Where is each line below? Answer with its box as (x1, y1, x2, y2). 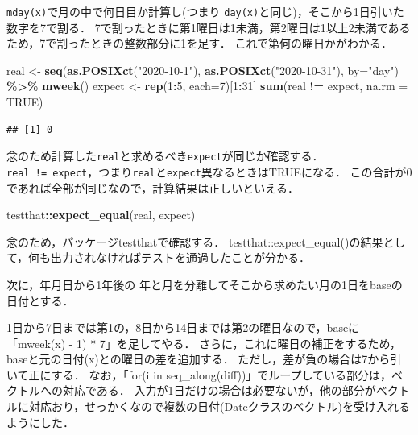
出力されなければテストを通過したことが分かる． (51, 249, 311, 266)
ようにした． (6, 413, 74, 430)
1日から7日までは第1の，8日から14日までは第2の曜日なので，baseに (6, 319, 360, 336)
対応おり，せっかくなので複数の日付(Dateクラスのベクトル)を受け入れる (28, 398, 410, 415)
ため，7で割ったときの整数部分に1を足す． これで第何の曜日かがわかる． (6, 35, 392, 52)
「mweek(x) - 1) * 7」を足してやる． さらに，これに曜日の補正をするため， (6, 334, 401, 351)
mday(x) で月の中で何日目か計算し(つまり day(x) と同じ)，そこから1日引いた (6, 3, 404, 19)
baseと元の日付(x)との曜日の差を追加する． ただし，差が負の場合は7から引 (6, 350, 402, 367)
